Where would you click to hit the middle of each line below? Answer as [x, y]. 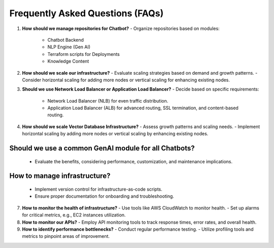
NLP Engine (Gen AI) [69, 47]
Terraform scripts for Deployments [84, 54]
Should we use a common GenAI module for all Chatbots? [102, 148]
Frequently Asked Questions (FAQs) [87, 13]
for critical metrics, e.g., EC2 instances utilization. [74, 215]
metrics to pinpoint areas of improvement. [66, 236]
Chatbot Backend [65, 40]
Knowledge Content [68, 61]
